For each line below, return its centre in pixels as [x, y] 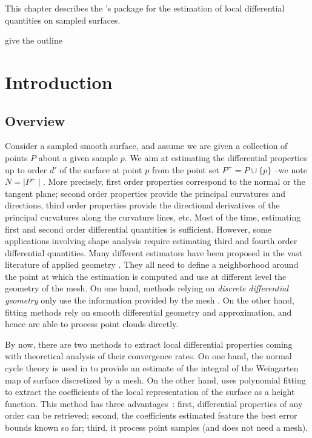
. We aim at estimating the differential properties [216, 157]
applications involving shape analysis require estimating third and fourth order [151, 241]
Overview [35, 120]
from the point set [185, 169]
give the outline [34, 40]
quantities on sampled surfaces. [63, 20]
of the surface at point [101, 169]
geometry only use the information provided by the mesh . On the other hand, [150, 300]
